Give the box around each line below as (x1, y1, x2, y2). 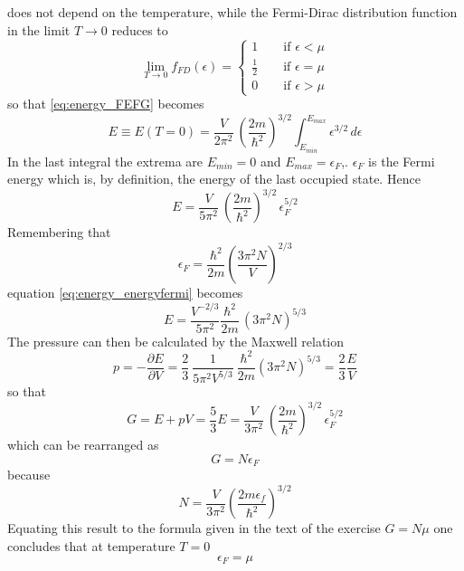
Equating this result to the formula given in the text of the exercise (7, 519, 381, 538)
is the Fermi (368, 151, 435, 170)
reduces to (111, 20, 168, 39)
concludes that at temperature (7, 536, 175, 555)
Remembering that (7, 223, 111, 242)
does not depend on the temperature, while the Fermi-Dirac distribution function (7, 3, 458, 21)
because (7, 465, 51, 484)
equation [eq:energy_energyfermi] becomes (7, 283, 243, 302)
